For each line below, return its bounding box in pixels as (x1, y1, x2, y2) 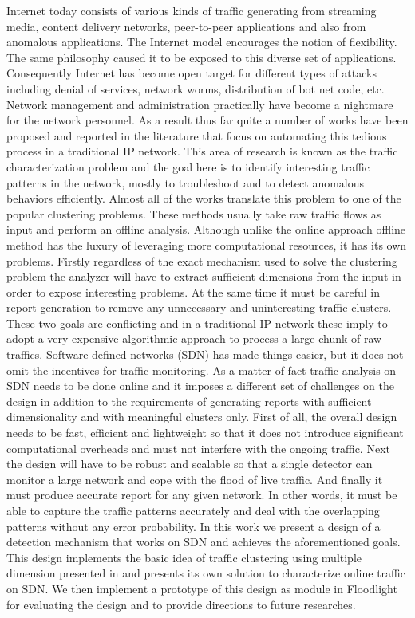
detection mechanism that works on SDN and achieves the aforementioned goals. (6, 533, 401, 550)
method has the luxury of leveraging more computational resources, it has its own (6, 236, 407, 253)
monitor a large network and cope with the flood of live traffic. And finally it (6, 470, 383, 487)
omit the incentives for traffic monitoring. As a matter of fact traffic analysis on (6, 361, 397, 378)
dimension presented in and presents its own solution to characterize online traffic (6, 565, 405, 581)
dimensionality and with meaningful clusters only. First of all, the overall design (6, 408, 397, 425)
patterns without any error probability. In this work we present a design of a (6, 518, 381, 534)
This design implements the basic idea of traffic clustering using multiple (6, 549, 362, 565)
